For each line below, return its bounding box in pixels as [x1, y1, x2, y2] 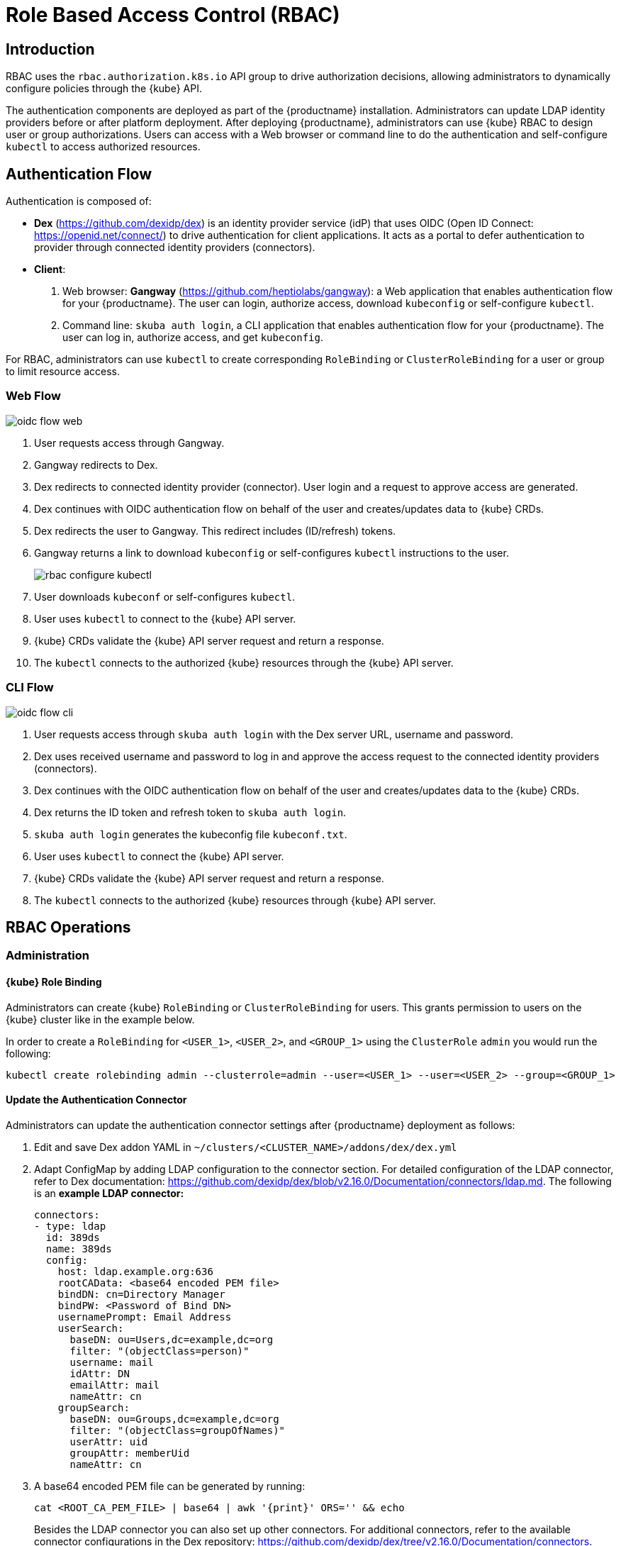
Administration [6, 948, 89, 963]
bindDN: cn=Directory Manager [57, 1288, 225, 1300]
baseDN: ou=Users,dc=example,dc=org [69, 1333, 274, 1345]
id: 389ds [45, 1231, 100, 1243]
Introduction [6, 40, 95, 58]
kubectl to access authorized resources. [6, 140, 201, 153]
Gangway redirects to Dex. [34, 458, 158, 471]
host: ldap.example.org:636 [57, 1265, 213, 1277]
